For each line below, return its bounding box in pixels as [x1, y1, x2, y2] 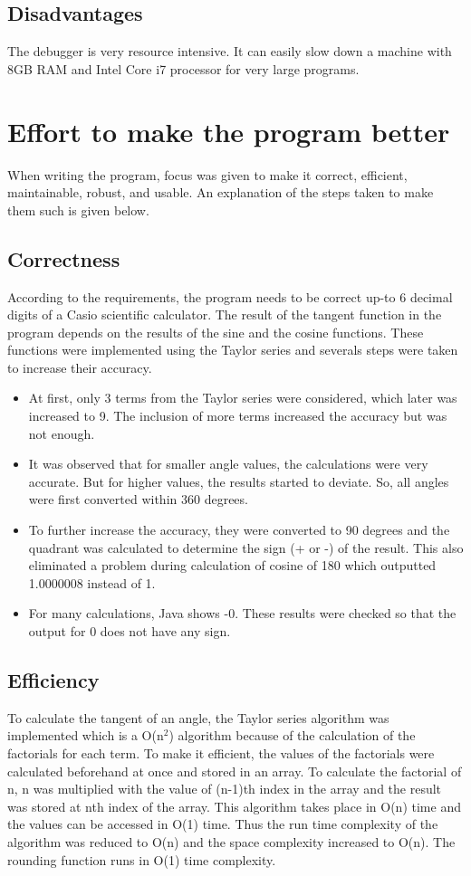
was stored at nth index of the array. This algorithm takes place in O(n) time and [7, 796, 461, 815]
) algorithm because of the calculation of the [168, 726, 416, 745]
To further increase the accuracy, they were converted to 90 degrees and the [28, 520, 450, 539]
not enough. [28, 424, 95, 443]
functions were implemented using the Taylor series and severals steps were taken [7, 340, 458, 359]
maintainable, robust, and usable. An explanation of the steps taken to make [7, 183, 434, 202]
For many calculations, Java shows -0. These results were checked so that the [28, 604, 457, 623]
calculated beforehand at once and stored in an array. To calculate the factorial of [7, 761, 462, 780]
